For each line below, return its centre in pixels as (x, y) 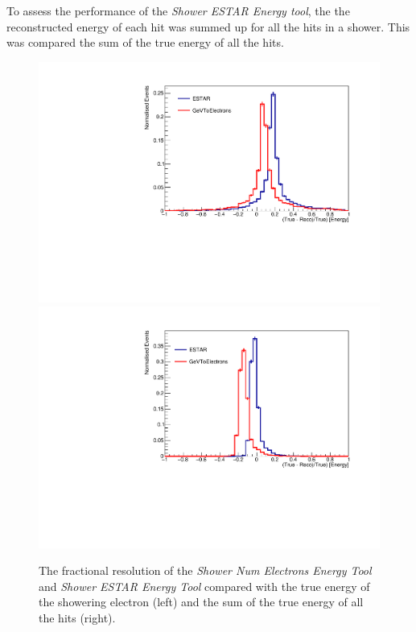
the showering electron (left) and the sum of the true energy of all (201, 602)
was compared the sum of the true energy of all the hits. (145, 42)
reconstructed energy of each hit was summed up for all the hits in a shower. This (208, 26)
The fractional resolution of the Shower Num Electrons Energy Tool (205, 570)
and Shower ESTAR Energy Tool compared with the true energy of (204, 586)
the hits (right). (77, 618)
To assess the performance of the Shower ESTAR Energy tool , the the (178, 10)
